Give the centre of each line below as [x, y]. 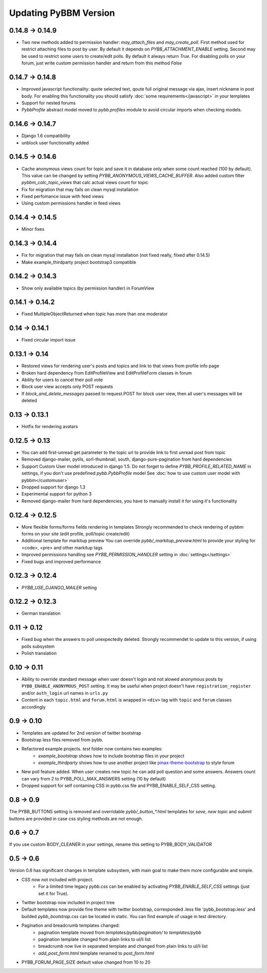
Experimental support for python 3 [57, 494]
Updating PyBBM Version [62, 13]
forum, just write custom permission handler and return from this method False [102, 63]
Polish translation [39, 653]
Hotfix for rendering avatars [50, 427]
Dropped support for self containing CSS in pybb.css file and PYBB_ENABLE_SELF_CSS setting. [119, 786]
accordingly [34, 707]
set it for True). [53, 893]
